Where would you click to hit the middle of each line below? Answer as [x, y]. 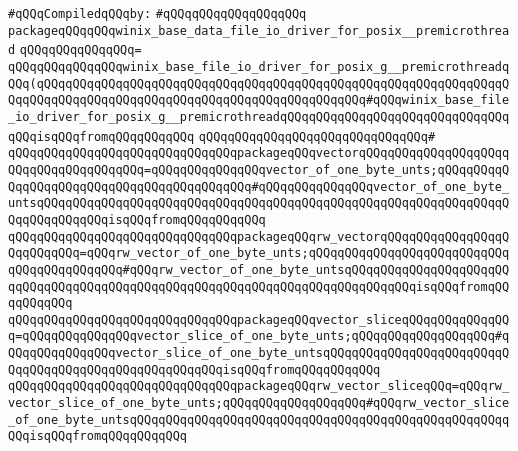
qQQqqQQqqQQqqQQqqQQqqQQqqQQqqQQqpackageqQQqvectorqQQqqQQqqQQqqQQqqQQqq [259, 153]
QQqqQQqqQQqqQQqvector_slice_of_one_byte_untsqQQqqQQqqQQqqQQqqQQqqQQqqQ [259, 353]
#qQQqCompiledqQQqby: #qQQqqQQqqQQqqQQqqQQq [157, 14]
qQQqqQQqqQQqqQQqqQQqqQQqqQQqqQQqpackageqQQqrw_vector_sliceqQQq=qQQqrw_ [259, 386]
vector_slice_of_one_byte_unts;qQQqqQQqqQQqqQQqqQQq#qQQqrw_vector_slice [259, 403]
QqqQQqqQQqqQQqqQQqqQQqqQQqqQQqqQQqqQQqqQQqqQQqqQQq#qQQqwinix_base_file [259, 100]
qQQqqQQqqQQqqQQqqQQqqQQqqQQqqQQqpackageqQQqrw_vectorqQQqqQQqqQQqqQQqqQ [259, 236]
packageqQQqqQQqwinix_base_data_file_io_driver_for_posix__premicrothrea [259, 30]
